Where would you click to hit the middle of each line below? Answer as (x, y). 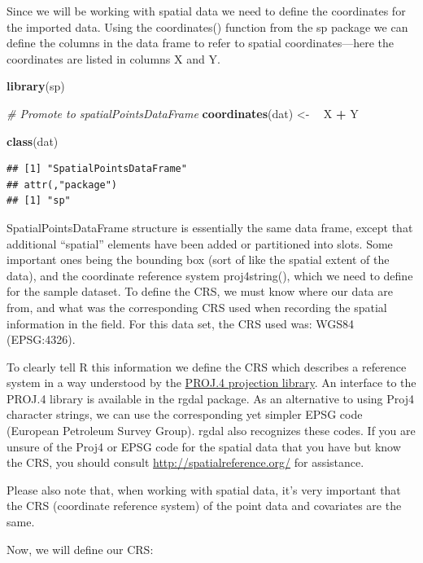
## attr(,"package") (62, 185)
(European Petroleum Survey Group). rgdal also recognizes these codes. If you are (211, 431)
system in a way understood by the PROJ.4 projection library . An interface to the (211, 383)
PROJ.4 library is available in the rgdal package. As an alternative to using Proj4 (210, 398)
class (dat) (33, 141)
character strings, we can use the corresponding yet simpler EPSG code (185, 414)
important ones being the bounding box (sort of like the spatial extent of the (198, 260)
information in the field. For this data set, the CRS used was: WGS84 (181, 323)
